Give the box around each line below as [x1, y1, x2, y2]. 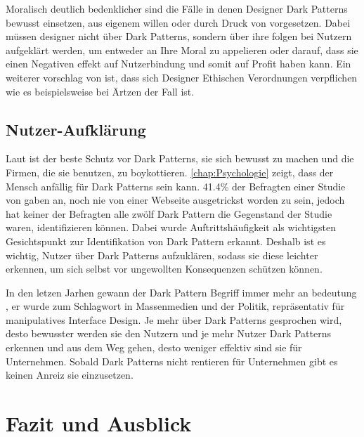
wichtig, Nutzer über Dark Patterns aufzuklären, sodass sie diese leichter [6, 247, 318, 262]
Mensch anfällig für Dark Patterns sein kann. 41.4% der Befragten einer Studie [6, 178, 346, 193]
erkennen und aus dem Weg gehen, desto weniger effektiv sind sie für [6, 340, 302, 355]
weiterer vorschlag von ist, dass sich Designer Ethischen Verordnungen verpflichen [6, 70, 358, 84]
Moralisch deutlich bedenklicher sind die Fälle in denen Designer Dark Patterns [6, 1, 348, 15]
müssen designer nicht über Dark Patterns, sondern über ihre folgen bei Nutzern [6, 29, 352, 44]
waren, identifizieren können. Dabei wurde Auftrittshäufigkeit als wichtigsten [6, 220, 337, 235]
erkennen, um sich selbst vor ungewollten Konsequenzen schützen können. [6, 261, 323, 276]
